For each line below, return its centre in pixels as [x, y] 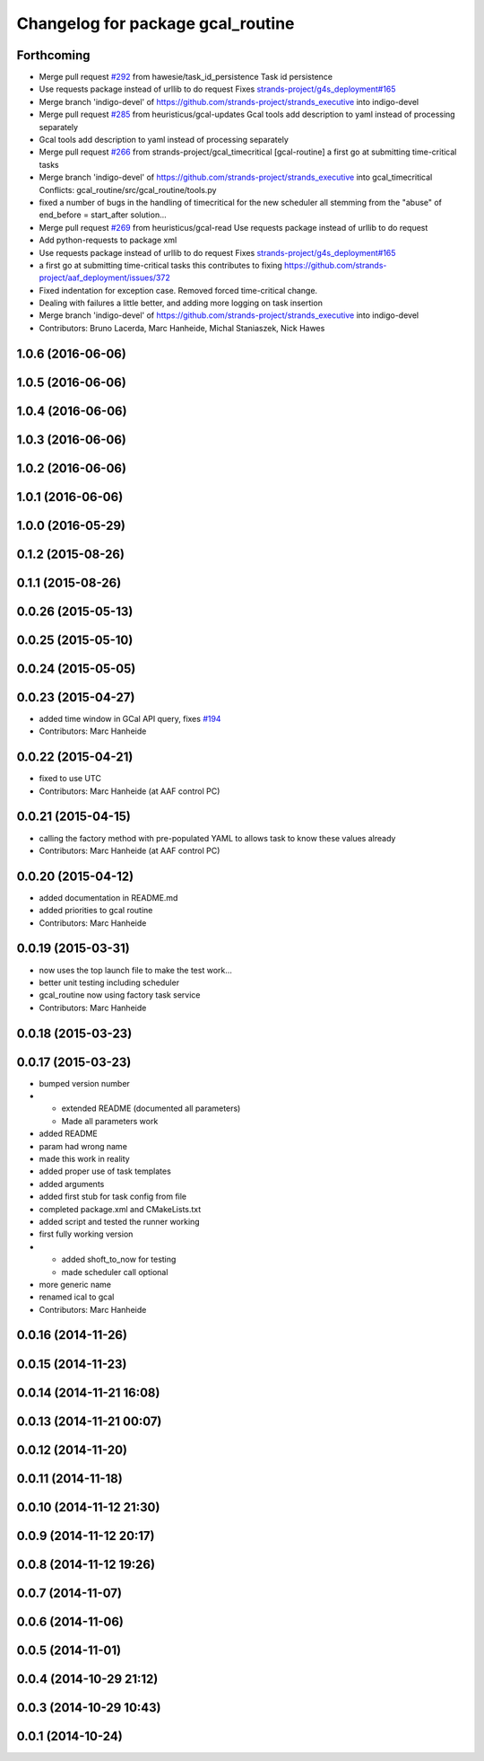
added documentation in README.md [108, 897]
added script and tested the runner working [120, 1221]
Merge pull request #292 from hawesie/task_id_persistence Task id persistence [186, 77]
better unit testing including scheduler [109, 982]
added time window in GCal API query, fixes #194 [130, 718]
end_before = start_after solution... [103, 215]
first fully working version [86, 1234]
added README [68, 1134]
